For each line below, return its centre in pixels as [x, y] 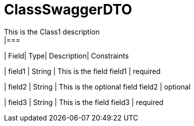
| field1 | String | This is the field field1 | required [82, 71]
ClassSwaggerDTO [68, 9]
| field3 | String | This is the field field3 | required [84, 102]
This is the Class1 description [52, 31]
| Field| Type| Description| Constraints [67, 55]
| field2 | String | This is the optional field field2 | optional [97, 86]
